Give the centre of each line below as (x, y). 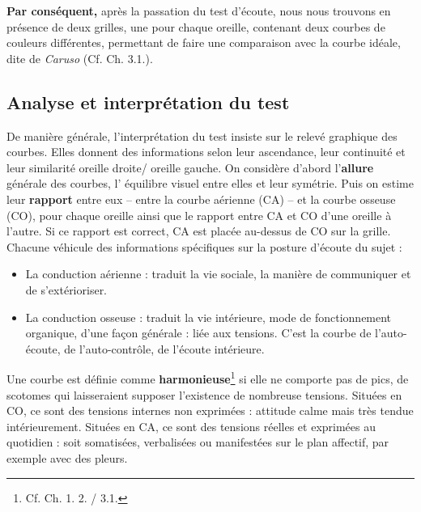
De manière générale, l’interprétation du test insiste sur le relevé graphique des (202, 135)
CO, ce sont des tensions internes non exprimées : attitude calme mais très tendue (210, 410)
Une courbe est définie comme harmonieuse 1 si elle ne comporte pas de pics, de (208, 377)
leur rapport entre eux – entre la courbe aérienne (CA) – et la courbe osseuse (201, 199)
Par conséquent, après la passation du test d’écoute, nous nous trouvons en (199, 11)
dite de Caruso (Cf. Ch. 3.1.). (80, 58)
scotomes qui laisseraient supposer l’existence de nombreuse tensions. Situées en (204, 394)
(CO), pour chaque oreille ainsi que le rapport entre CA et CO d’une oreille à (199, 215)
